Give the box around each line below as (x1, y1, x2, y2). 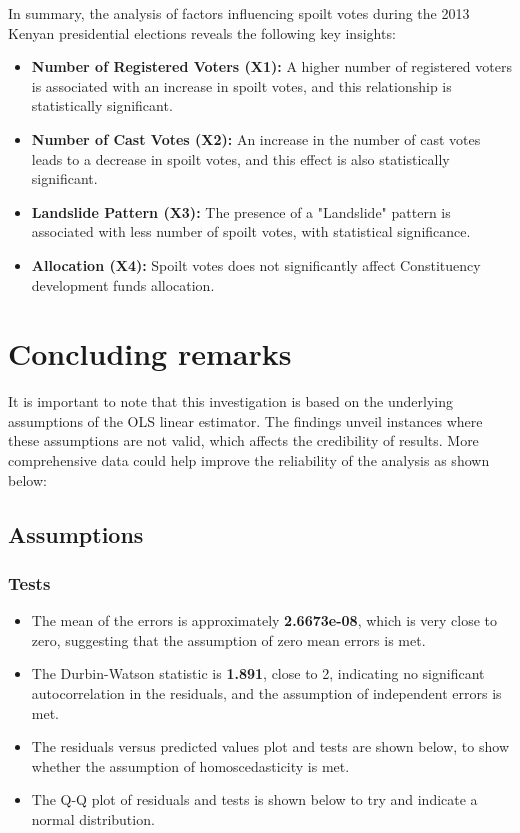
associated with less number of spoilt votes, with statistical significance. (31, 221, 471, 242)
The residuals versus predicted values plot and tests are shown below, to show (31, 736, 509, 757)
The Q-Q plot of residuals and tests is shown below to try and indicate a (31, 789, 478, 810)
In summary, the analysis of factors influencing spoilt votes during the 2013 (8, 3, 470, 23)
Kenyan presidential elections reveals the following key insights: (8, 22, 396, 43)
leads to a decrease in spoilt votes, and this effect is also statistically (31, 148, 450, 169)
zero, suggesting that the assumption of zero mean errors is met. (31, 629, 426, 650)
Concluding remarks (8, 333, 292, 374)
